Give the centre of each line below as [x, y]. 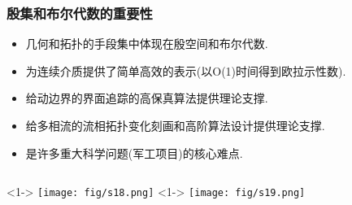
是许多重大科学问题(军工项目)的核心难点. [134, 153]
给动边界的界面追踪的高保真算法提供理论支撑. [147, 98]
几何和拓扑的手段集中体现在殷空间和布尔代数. [147, 44]
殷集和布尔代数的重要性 [80, 13]
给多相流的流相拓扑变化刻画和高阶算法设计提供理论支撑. [175, 125]
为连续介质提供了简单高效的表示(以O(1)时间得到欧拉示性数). [186, 70]
